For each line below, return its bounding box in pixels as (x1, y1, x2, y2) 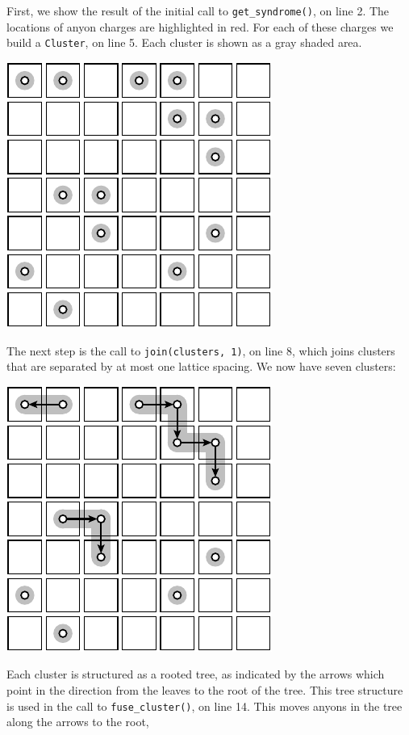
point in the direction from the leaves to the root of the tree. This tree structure (6, 681, 403, 698)
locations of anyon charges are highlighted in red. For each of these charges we (6, 18, 394, 35)
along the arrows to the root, (6, 713, 149, 730)
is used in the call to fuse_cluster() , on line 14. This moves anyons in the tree (6, 697, 403, 714)
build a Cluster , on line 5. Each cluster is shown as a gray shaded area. (6, 34, 362, 51)
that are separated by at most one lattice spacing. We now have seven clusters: (6, 358, 396, 375)
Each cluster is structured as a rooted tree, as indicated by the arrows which (6, 666, 385, 682)
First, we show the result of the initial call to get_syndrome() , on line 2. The (6, 2, 390, 19)
